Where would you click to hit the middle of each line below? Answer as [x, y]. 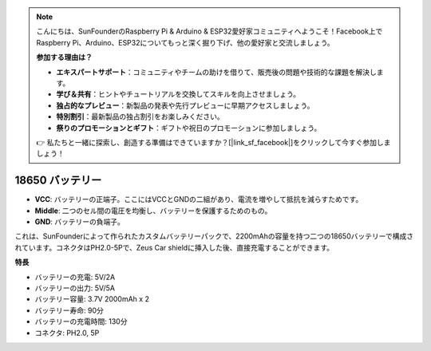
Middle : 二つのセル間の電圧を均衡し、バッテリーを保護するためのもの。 [153, 211]
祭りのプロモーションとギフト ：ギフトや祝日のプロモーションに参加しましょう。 [189, 128]
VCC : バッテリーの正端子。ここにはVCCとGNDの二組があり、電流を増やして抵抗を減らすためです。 [199, 199]
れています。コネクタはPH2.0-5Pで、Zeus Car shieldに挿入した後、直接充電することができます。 [174, 247]
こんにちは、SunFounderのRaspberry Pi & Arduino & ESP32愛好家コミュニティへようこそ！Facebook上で [210, 31]
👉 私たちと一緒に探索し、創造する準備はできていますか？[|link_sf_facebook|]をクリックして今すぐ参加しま [214, 142]
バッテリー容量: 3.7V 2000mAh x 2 [92, 299]
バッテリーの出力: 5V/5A [75, 288]
